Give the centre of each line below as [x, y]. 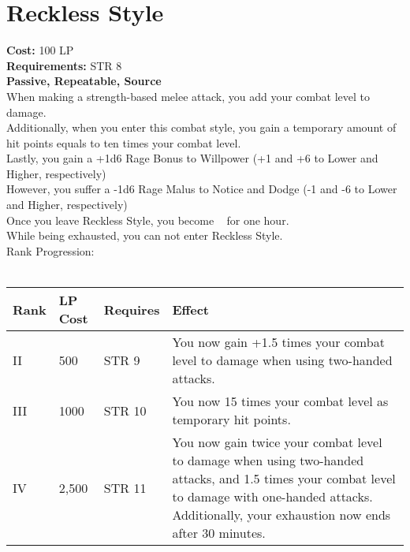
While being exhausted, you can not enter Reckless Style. [145, 235]
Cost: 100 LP [40, 50]
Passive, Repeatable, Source [84, 81]
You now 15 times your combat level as [280, 401]
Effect [190, 309]
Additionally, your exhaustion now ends [281, 515]
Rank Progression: [50, 250]
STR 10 [125, 410]
